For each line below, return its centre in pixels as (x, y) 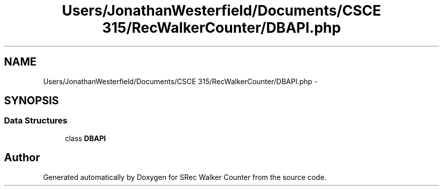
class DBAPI (85, 138)
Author (22, 158)
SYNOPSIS (32, 101)
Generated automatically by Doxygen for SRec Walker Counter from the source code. (185, 177)
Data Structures (36, 121)
